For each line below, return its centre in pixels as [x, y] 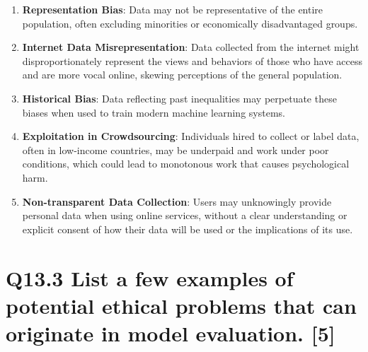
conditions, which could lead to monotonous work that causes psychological [186, 164]
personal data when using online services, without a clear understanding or [185, 215]
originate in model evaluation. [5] [171, 333]
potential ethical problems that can [181, 305]
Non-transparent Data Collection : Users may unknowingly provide [177, 201]
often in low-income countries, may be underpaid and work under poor [176, 149]
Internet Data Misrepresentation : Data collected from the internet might [191, 47]
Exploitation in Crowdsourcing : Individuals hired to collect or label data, [191, 136]
